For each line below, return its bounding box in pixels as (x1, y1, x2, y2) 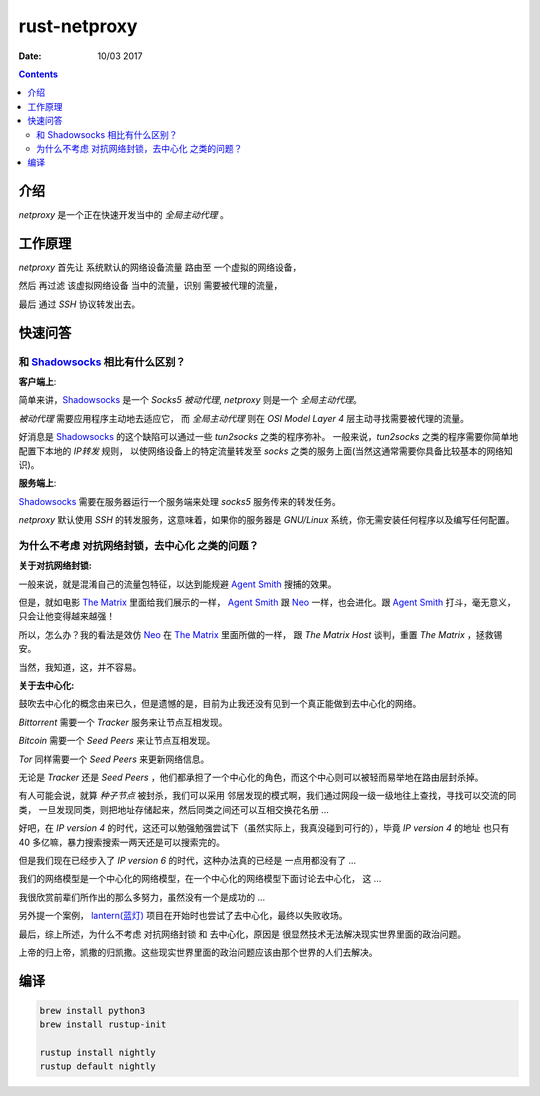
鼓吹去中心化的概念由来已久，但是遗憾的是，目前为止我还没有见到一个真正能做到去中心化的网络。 (18, 698, 422, 710)
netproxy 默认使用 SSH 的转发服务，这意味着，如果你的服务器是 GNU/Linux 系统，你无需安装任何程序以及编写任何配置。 (18, 514, 515, 526)
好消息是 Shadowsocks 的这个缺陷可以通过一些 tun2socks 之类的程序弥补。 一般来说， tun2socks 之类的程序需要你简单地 (18, 431, 519, 443)
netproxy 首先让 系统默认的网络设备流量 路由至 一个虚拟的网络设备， (18, 261, 302, 274)
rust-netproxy (18, 15, 138, 37)
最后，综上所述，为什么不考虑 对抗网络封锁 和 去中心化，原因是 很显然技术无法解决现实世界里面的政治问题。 (18, 928, 467, 940)
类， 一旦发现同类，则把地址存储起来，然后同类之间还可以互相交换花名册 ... (18, 803, 329, 815)
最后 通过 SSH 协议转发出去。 (18, 298, 141, 310)
